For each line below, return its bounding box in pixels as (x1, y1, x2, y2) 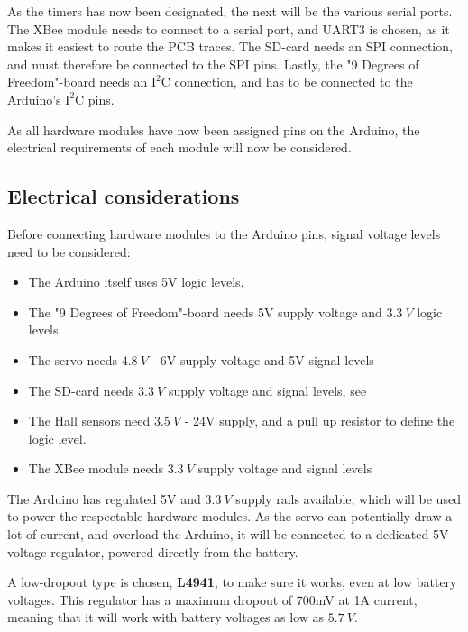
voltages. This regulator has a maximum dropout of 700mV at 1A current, (7, 590, 418, 609)
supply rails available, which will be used (235, 489, 461, 508)
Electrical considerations (7, 182, 240, 210)
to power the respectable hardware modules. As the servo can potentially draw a (7, 507, 453, 526)
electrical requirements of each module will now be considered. (7, 138, 352, 157)
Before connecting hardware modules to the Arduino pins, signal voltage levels (7, 224, 441, 243)
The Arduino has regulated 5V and (7, 489, 201, 508)
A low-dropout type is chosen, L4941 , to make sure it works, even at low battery (7, 572, 457, 591)
